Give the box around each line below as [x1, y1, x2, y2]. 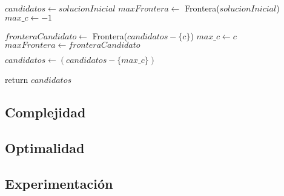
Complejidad [5, 103, 86, 122]
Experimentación [5, 174, 113, 192]
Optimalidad [5, 138, 85, 157]
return [5, 73, 28, 86]
